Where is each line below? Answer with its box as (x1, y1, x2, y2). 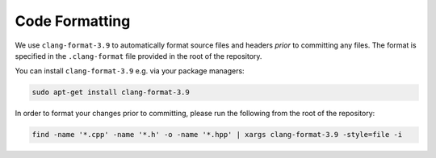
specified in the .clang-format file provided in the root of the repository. (15, 51, 262, 60)
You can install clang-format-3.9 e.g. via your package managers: (15, 66, 245, 76)
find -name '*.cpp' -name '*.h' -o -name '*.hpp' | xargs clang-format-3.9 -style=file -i (31, 130, 403, 139)
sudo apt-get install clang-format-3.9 (31, 88, 190, 97)
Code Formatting (15, 12, 131, 30)
